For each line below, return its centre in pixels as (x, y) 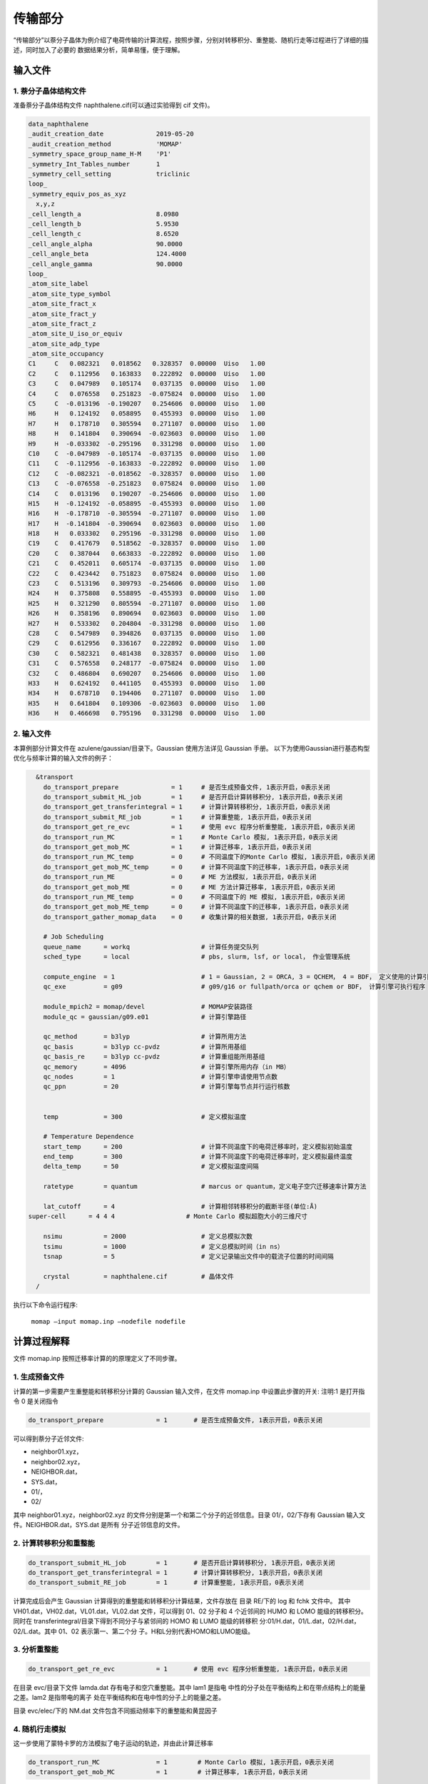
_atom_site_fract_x (62, 304)
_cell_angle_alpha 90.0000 (106, 244)
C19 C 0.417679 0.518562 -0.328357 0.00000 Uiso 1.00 (147, 543)
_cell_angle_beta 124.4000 (107, 254)
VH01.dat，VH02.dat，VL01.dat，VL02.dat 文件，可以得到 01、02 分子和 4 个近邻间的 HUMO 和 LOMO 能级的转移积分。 (190, 1611)
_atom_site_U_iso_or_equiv (75, 334)
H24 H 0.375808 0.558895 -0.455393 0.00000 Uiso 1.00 (147, 593)
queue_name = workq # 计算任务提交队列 (151, 947)
